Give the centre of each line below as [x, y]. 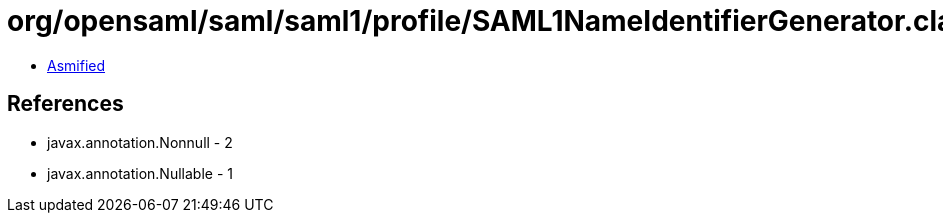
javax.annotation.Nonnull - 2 [140, 142]
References [65, 104]
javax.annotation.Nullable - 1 [140, 173]
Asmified [76, 65]
